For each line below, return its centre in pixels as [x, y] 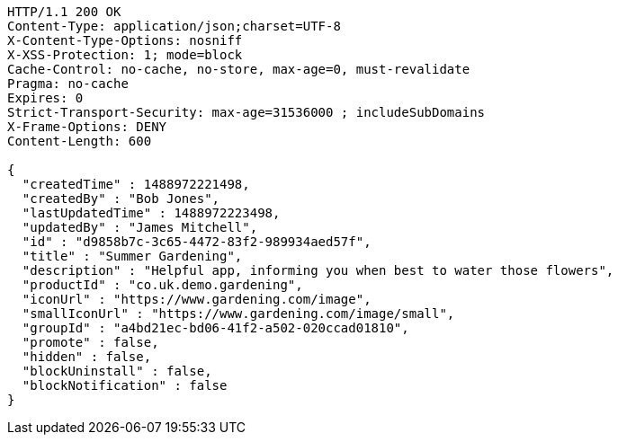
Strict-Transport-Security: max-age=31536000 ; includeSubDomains [246, 112]
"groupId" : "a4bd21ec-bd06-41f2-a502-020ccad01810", [215, 328]
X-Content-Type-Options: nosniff [125, 40]
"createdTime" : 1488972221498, [136, 184]
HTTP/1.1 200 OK [64, 12]
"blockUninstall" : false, [117, 371]
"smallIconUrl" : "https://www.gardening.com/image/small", [238, 314]
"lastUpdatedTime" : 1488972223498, [151, 213]
